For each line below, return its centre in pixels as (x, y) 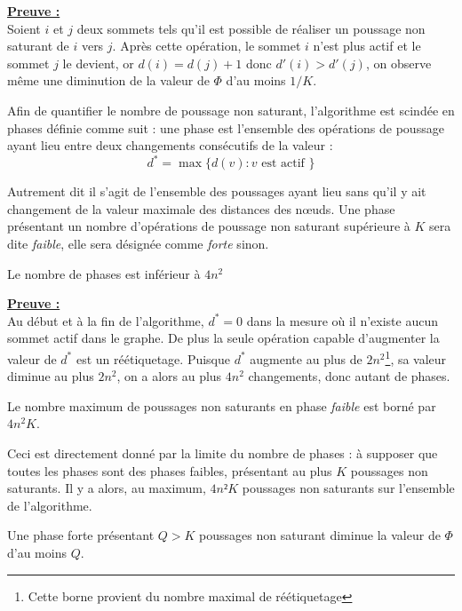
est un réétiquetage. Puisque (153, 358)
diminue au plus (51, 376)
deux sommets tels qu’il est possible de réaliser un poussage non (251, 28)
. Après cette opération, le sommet (207, 46)
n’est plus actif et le (367, 46)
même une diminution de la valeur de (108, 80)
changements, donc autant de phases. (349, 376)
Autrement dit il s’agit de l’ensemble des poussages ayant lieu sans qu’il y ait (217, 191)
